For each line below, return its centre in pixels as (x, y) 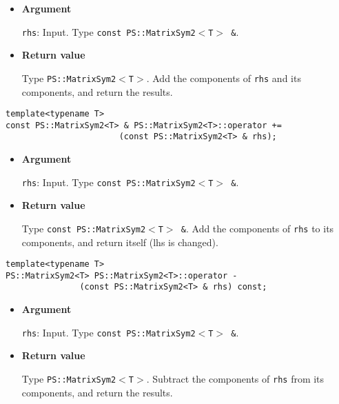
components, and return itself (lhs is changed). (120, 242)
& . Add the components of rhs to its (257, 228)
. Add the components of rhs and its (224, 78)
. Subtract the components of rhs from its (235, 378)
